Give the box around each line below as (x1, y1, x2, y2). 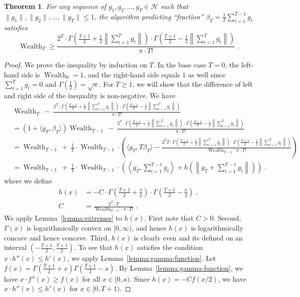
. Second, (213, 213, 241, 223)
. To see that (74, 242, 113, 252)
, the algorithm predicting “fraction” (94, 11, 203, 21)
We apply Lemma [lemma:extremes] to (4, 213, 122, 223)
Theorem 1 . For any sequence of (4, 1, 106, 11)
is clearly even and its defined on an (134, 232, 243, 242)
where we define (4, 176, 52, 186)
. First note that (144, 213, 194, 223)
